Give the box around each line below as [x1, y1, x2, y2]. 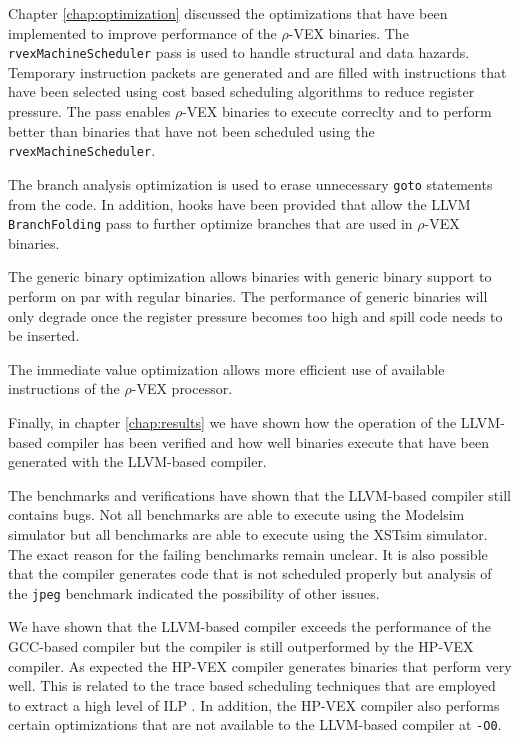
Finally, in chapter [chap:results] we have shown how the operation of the [8, 411, 457, 432]
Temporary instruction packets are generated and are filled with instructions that [8, 61, 507, 82]
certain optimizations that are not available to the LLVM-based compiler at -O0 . [8, 714, 502, 735]
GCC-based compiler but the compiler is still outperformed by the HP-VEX [8, 635, 474, 656]
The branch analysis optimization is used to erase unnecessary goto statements [8, 173, 493, 194]
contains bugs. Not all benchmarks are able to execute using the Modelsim [8, 504, 465, 525]
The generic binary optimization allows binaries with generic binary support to [8, 266, 492, 287]
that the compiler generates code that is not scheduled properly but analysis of [8, 563, 492, 584]
